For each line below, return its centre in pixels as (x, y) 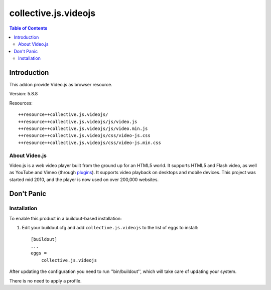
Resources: (21, 103)
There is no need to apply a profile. (46, 280)
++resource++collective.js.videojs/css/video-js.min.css (90, 142)
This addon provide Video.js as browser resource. (61, 85)
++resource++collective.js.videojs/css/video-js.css (84, 136)
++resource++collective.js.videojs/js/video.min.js (83, 128)
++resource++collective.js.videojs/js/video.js (78, 121)
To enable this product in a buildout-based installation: (66, 218)
